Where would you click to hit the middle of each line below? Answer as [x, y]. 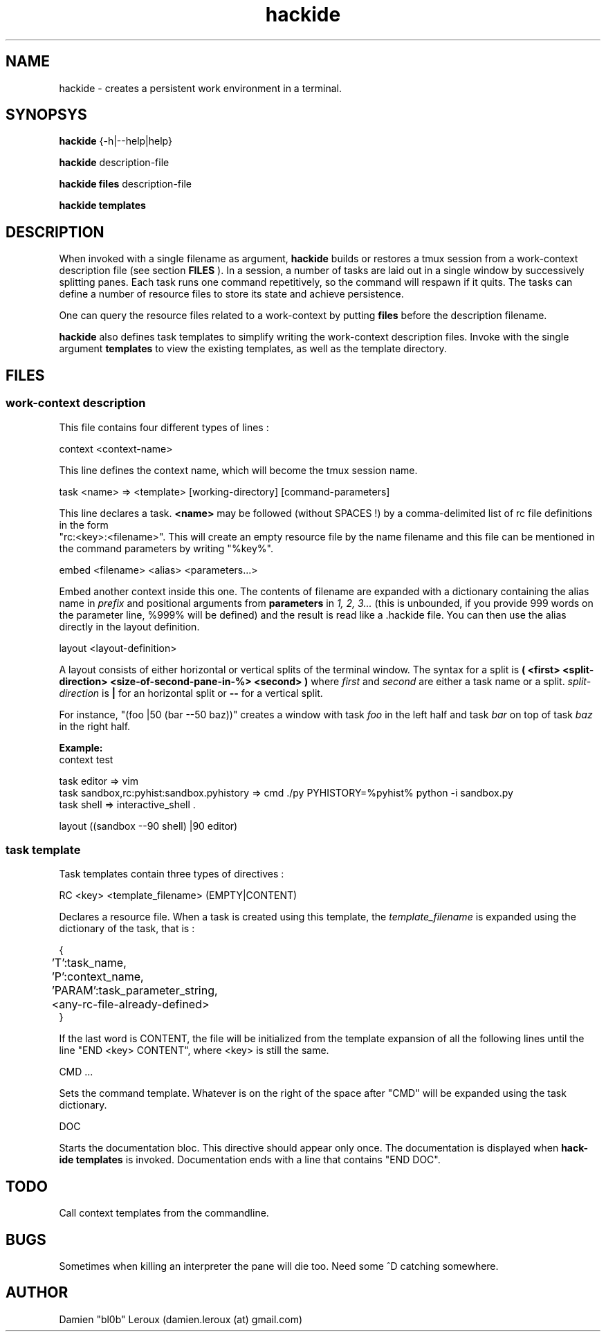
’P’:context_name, [98, 977]
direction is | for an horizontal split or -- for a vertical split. [191, 693]
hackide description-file [114, 163]
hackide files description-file [125, 184]
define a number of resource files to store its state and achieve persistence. [231, 294]
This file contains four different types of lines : [164, 427]
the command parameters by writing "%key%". [166, 548]
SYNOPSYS [46, 115]
